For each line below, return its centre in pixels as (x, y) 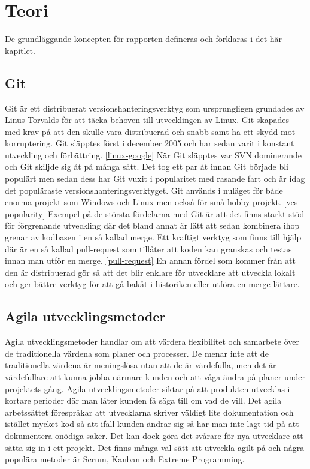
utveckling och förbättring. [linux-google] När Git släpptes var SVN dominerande (153, 154)
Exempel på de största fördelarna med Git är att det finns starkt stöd (176, 213)
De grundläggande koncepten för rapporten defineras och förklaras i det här (144, 39)
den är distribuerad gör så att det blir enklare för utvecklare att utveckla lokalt (150, 272)
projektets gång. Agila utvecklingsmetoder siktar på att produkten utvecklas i (148, 388)
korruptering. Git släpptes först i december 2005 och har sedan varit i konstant (150, 143)
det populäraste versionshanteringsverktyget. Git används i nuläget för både (144, 190)
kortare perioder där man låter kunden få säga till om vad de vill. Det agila (143, 400)
